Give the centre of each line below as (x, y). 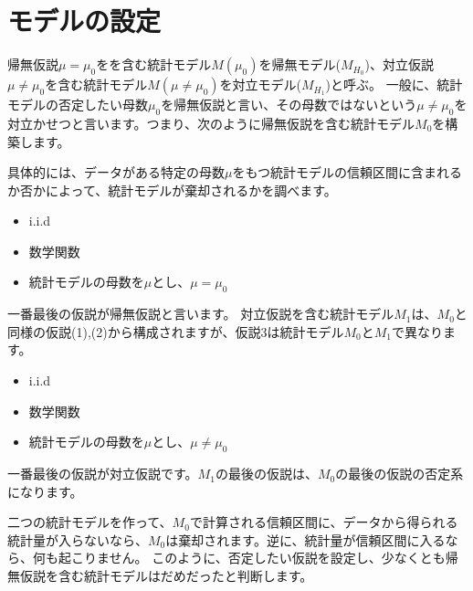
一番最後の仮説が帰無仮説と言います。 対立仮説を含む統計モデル (201, 314)
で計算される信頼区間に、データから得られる (324, 522)
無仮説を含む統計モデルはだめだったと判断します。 (160, 576)
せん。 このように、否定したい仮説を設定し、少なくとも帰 (284, 558)
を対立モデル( (261, 84)
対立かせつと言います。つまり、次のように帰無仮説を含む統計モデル (211, 123)
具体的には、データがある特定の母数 (116, 172)
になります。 (45, 491)
